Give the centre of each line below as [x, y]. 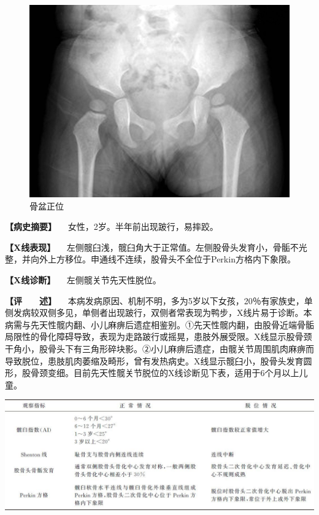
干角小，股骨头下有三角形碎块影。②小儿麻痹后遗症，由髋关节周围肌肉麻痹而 [159, 348]
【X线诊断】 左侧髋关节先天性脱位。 [83, 280]
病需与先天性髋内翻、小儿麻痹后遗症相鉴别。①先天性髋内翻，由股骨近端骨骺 [159, 324]
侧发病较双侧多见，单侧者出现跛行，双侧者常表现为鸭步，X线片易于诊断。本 [159, 313]
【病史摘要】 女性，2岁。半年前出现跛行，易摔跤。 [112, 226]
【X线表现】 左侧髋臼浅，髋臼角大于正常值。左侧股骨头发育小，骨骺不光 [156, 247]
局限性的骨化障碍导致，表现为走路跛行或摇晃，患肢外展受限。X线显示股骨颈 [159, 336]
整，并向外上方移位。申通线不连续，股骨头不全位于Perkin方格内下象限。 [150, 259]
